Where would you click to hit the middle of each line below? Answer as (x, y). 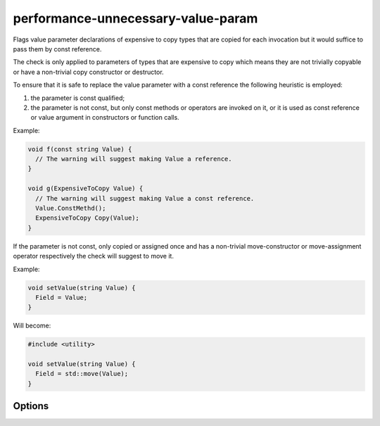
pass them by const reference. (57, 49)
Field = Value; (62, 297)
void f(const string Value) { (80, 149)
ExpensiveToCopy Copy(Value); (88, 218)
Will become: (32, 326)
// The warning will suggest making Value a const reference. (145, 198)
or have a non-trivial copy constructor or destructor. (89, 72)
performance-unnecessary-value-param (135, 18)
